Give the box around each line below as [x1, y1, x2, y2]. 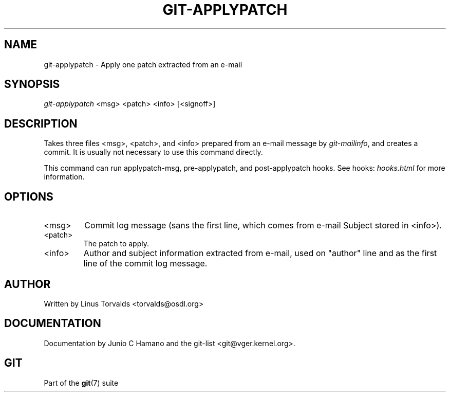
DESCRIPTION [4, 117, 78, 130]
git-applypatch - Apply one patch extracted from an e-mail [44, 60, 242, 69]
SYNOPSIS [4, 78, 60, 91]
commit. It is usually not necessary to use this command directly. [44, 148, 263, 157]
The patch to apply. [83, 239, 149, 248]
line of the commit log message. [83, 258, 208, 269]
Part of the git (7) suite [44, 378, 119, 387]
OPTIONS [4, 190, 53, 203]
